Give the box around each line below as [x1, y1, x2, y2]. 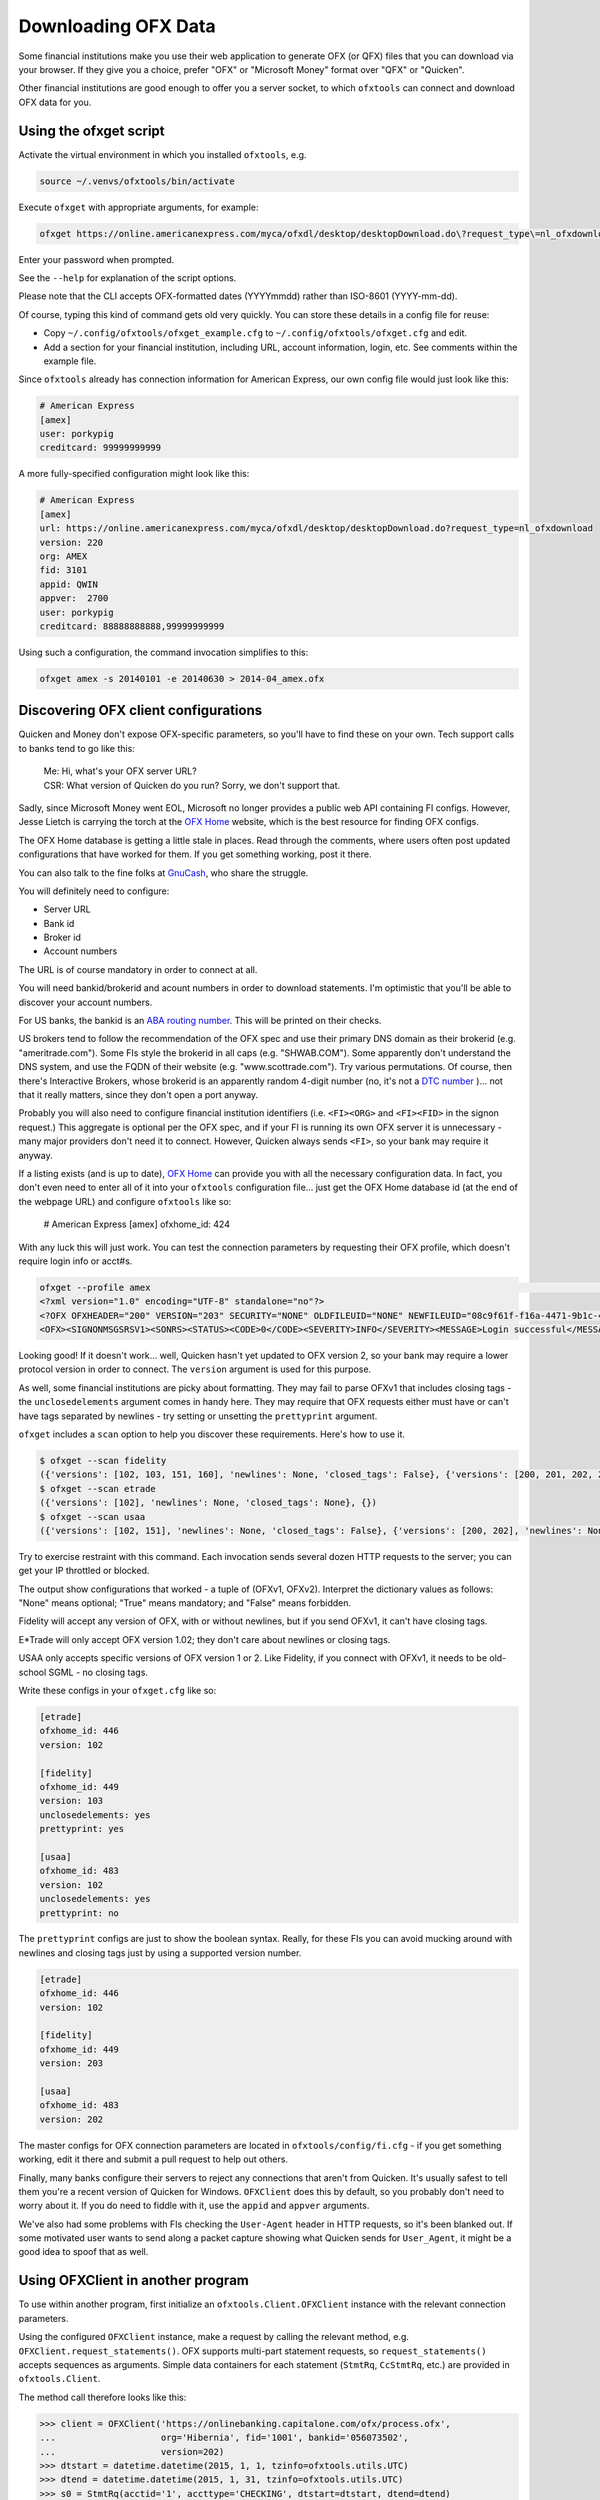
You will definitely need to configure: [18, 885, 170, 897]
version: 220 [39, 536, 104, 548]
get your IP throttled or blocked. [18, 1565, 150, 1577]
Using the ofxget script [18, 122, 165, 139]
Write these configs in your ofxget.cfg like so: [18, 1685, 217, 1697]
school [18, 1666, 47, 1678]
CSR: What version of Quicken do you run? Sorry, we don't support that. [43, 779, 341, 791]
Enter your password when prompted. [18, 253, 175, 265]
